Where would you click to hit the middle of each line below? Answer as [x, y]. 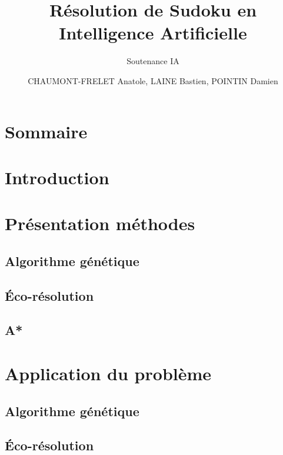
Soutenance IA [153, 61]
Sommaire [46, 131]
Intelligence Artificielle [153, 33]
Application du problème [108, 373]
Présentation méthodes [100, 223]
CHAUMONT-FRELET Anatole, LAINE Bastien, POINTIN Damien [153, 80]
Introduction [57, 177]
